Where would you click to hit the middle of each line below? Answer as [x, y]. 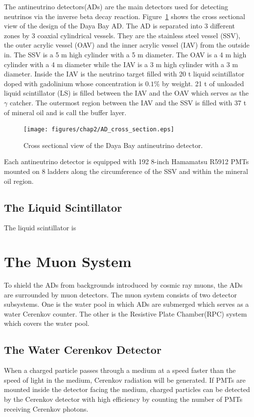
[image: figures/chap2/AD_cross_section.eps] [99, 130]
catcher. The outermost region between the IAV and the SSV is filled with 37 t [128, 102]
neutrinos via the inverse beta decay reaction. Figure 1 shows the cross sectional [125, 16]
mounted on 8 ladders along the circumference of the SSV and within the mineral [126, 171]
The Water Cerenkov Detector [83, 350]
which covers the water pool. [47, 323]
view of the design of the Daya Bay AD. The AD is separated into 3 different [119, 26]
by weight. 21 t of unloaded [203, 83]
